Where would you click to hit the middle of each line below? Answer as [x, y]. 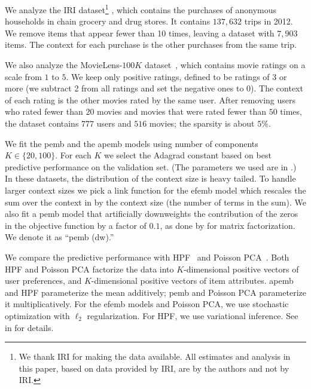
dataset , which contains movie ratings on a [225, 65]
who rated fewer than [44, 111]
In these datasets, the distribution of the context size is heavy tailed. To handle [150, 178]
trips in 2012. [269, 21]
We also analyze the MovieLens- [64, 65]
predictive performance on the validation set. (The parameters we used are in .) [151, 166]
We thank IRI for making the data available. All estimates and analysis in [155, 356]
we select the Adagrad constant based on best [187, 155]
